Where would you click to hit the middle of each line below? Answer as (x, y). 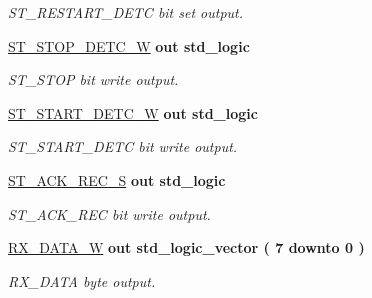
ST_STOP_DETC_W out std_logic (129, 45)
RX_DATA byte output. (82, 280)
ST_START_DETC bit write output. (123, 146)
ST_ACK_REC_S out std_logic (117, 179)
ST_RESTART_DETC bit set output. (126, 12)
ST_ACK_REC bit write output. (109, 213)
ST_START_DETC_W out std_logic (133, 112)
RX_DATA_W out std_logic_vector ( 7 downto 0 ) (186, 247)
